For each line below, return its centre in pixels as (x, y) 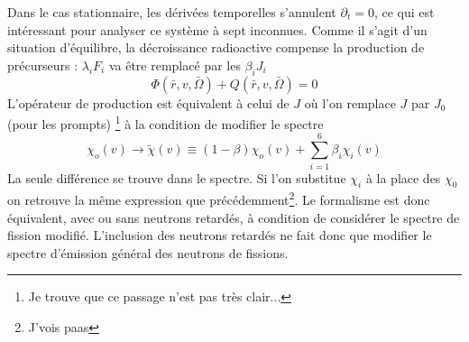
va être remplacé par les (175, 65)
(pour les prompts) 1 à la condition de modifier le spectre (166, 122)
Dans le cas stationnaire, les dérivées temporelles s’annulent (172, 12)
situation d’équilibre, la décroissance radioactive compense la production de (216, 47)
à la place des (403, 177)
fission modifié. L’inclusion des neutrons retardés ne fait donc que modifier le (220, 235)
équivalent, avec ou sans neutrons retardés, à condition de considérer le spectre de (234, 217)
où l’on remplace (350, 102)
